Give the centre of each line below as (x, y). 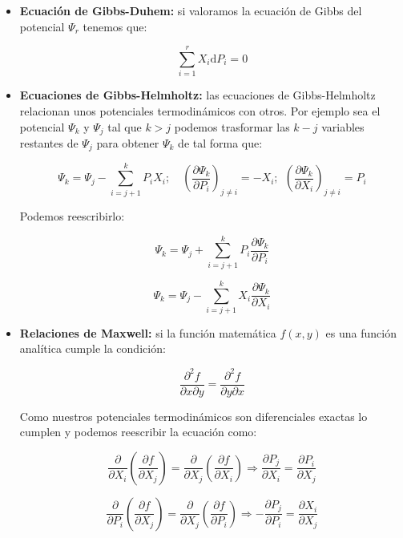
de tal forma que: (220, 142)
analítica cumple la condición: (93, 348)
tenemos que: (115, 26)
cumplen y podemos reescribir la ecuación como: (138, 432)
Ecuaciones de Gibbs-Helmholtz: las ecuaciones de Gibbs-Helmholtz (197, 95)
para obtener (128, 142)
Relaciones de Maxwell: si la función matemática (148, 332)
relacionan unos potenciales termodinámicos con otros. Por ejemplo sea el (200, 110)
